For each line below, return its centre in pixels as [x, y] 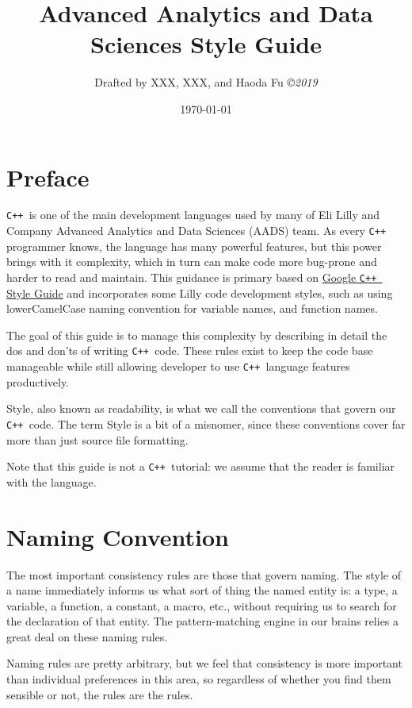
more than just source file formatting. [97, 439]
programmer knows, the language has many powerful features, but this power [194, 246]
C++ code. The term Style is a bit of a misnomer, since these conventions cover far [206, 423]
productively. [38, 381]
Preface [48, 177]
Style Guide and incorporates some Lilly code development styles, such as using [200, 292]
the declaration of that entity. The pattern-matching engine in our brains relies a [203, 621]
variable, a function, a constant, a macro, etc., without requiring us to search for [202, 605]
